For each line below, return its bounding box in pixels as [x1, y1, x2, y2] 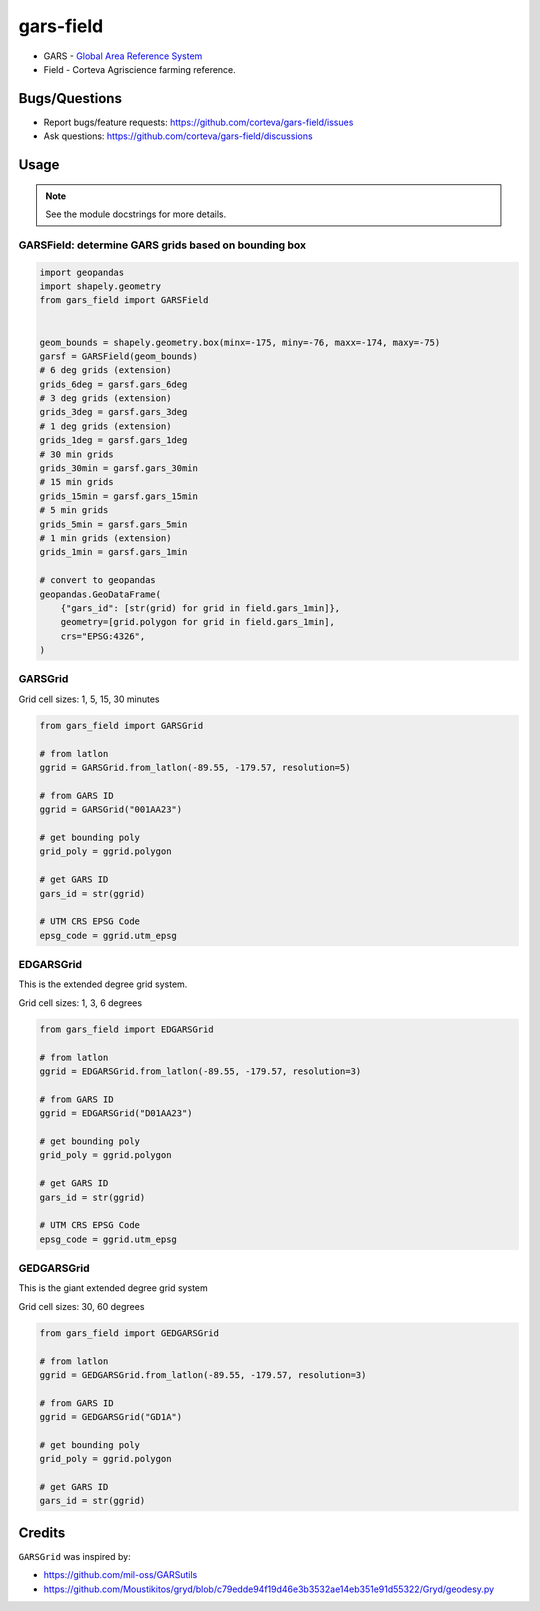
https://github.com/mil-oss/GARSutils [43, 1569, 198, 1581]
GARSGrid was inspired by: [18, 1550, 131, 1562]
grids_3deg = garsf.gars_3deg [39, 406, 188, 418]
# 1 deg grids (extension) [39, 420, 172, 432]
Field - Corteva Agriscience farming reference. [43, 63, 237, 75]
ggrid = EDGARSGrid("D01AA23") [39, 1108, 194, 1119]
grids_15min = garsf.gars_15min [39, 490, 199, 502]
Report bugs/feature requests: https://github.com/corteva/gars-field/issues [43, 116, 354, 128]
